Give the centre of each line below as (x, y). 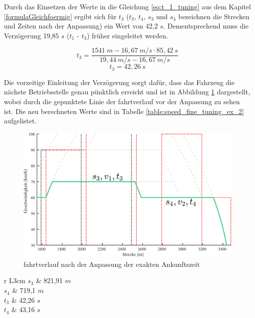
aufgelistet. (20, 121)
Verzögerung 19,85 (32, 35)
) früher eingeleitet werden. (127, 35)
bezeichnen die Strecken (214, 16)
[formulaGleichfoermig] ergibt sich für (60, 16)
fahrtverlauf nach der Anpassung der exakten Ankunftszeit (112, 264)
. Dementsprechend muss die (206, 26)
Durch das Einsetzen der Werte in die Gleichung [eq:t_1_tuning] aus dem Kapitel (127, 6)
